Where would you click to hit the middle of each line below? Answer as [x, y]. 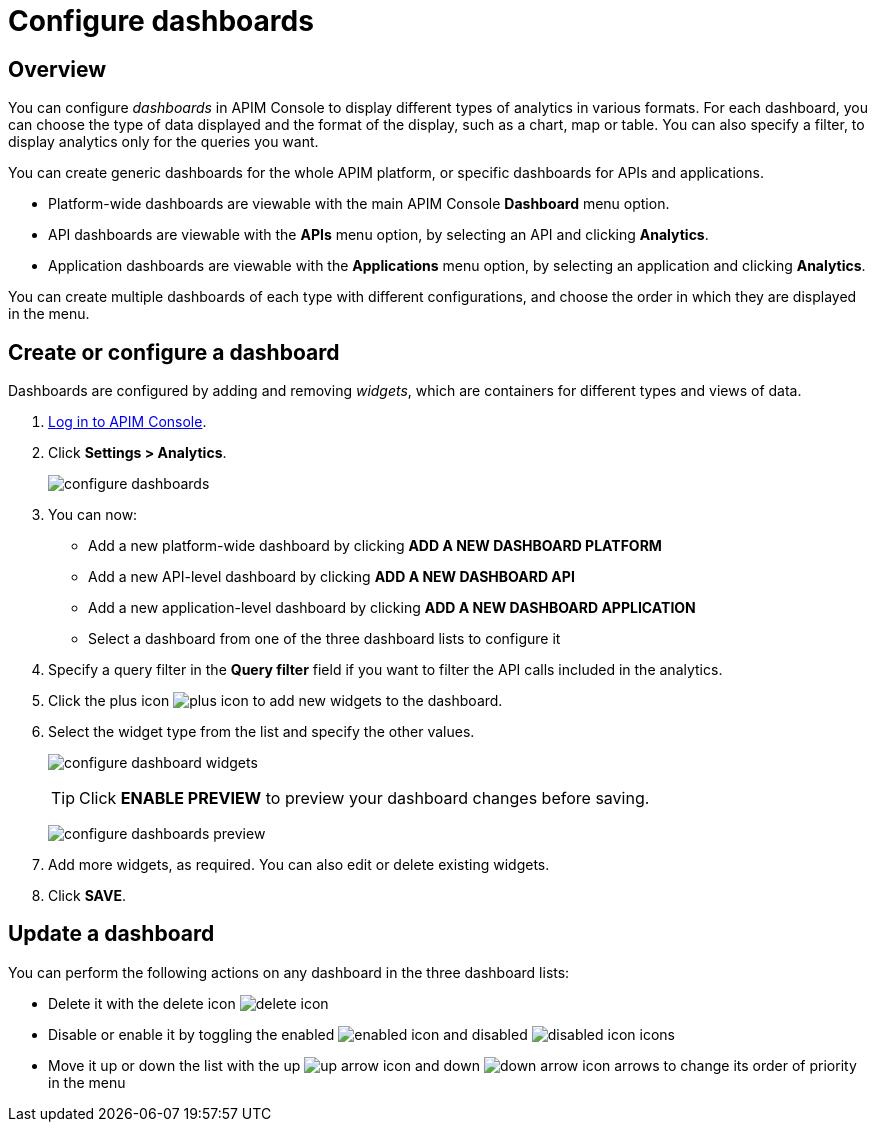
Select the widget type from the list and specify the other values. [261, 732]
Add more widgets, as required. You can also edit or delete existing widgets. [299, 865]
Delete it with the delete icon [142, 1003]
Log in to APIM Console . [127, 422]
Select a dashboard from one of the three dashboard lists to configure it [324, 639]
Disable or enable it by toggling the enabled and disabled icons [361, 1034]
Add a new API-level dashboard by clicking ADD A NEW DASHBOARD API [331, 577]
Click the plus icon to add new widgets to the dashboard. [275, 701]
